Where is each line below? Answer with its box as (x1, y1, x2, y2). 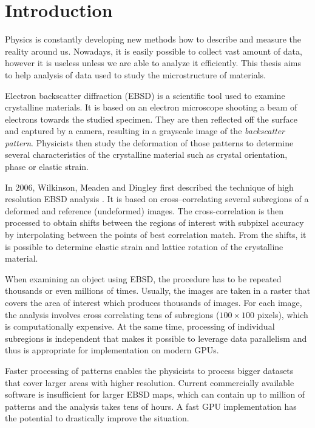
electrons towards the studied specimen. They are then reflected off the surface (5, 112, 297, 125)
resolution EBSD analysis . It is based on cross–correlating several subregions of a (5, 192, 309, 205)
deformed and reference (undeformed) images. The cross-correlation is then (5, 204, 284, 217)
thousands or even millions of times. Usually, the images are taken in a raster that (5, 284, 311, 297)
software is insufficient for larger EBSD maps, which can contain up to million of (5, 388, 305, 401)
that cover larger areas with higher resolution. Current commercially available (5, 376, 294, 389)
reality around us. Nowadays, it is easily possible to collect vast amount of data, (5, 44, 302, 57)
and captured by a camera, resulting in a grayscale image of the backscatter (5, 124, 285, 137)
